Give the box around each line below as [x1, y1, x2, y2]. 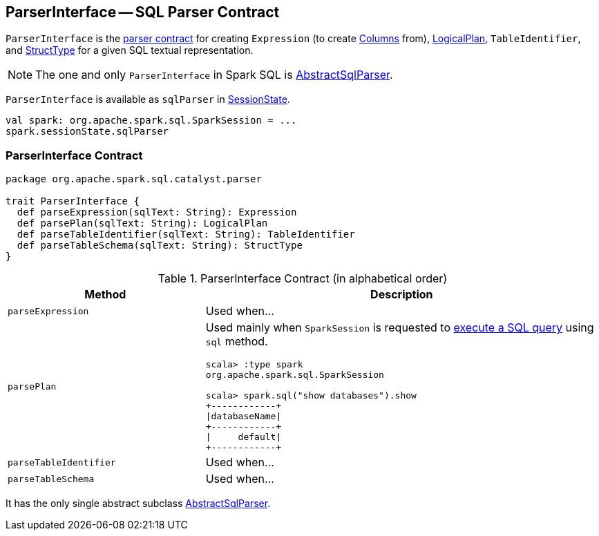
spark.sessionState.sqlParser [6, 126, 169, 137]
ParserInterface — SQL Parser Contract [6, 3, 280, 21]
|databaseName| [205, 411, 282, 422]
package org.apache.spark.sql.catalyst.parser [6, 173, 262, 185]
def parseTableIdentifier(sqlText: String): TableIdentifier [17, 229, 355, 240]
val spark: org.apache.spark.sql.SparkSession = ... [6, 115, 297, 126]
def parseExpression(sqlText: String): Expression [17, 207, 297, 218]
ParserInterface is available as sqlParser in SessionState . [6, 93, 290, 106]
